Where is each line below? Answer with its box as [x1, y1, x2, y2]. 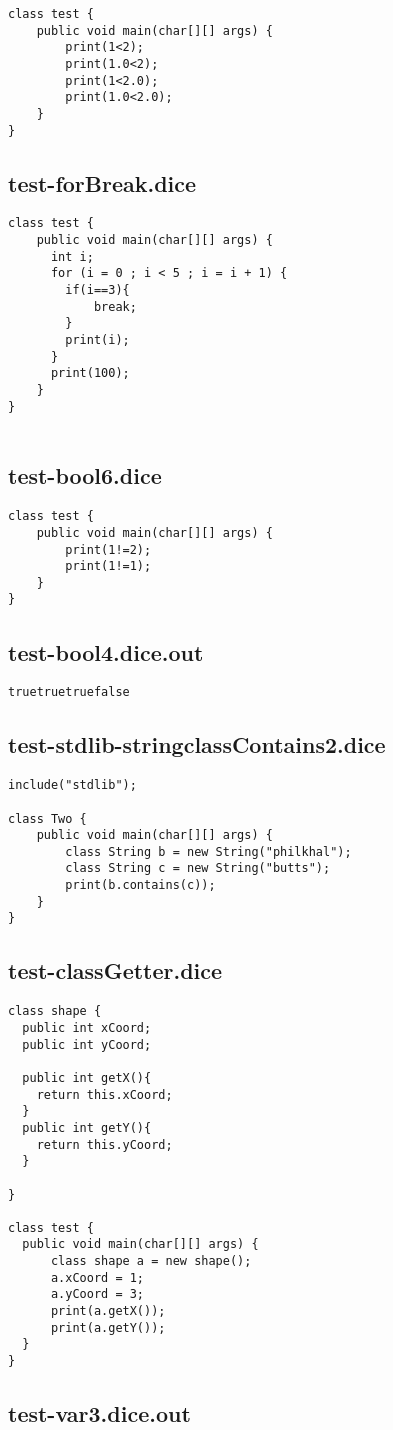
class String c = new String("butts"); [65, 861, 331, 876]
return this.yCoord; [36, 1137, 173, 1152]
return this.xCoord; [36, 1087, 173, 1102]
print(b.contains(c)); [65, 878, 216, 893]
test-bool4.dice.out [8, 636, 204, 667]
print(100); [50, 366, 130, 381]
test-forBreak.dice [8, 167, 197, 198]
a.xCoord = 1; [50, 1270, 145, 1285]
